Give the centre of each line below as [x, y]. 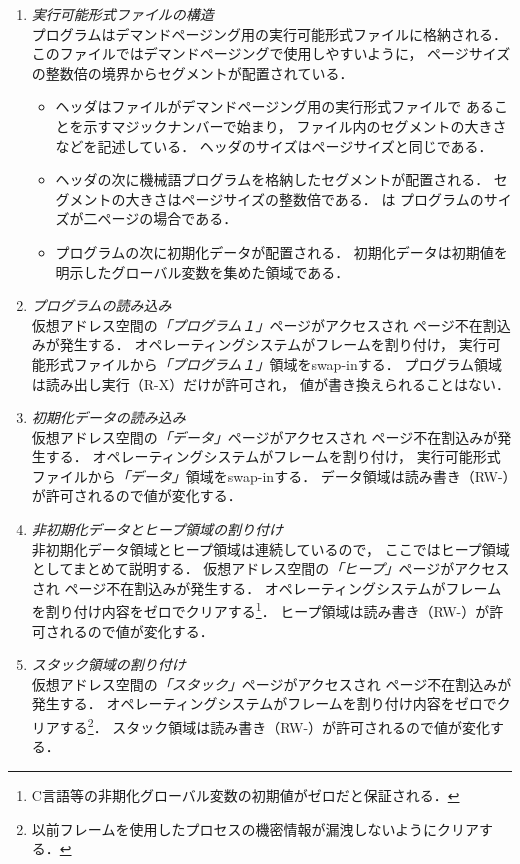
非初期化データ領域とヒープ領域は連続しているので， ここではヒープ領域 [270, 548]
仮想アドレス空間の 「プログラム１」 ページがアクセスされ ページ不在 [257, 324]
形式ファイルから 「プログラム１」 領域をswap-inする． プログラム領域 [273, 363]
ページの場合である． [167, 218]
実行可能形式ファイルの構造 [122, 14]
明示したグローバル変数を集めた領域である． [202, 271]
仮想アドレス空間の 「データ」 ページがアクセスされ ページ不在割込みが [264, 436]
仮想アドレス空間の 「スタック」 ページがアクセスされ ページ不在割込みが [271, 683]
